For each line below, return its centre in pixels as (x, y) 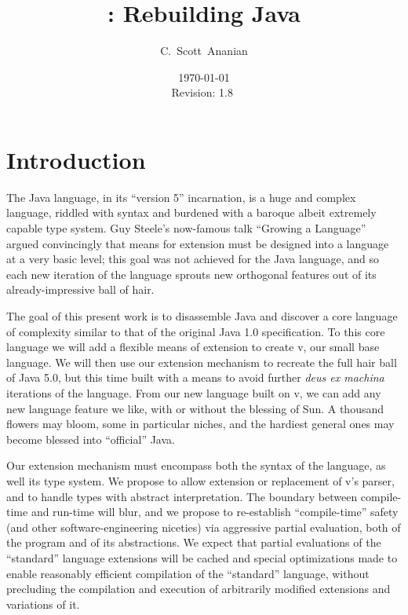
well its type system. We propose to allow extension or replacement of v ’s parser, (200, 480)
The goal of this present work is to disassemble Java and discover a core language (202, 316)
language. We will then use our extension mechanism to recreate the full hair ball (202, 362)
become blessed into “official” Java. (91, 439)
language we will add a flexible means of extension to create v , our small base (193, 347)
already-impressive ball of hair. (80, 289)
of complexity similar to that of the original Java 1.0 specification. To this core (196, 331)
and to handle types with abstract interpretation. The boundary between (182, 496)
